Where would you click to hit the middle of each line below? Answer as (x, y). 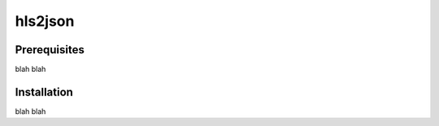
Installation (44, 92)
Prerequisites (50, 50)
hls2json (45, 21)
